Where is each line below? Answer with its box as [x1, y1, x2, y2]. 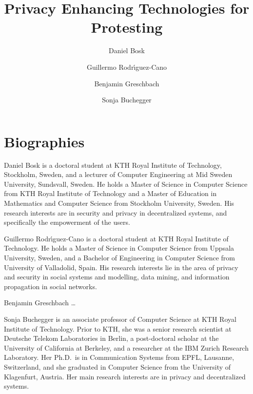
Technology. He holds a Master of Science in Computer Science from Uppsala [4, 243, 234, 253]
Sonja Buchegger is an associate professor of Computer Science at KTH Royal [4, 314, 236, 324]
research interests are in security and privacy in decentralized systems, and [4, 207, 227, 217]
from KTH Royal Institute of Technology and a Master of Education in [4, 188, 217, 198]
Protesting [91, 17, 163, 37]
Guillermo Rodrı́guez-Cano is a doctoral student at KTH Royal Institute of [4, 233, 229, 243]
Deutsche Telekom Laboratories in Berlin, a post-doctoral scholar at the [4, 333, 219, 343]
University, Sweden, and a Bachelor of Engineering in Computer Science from [4, 252, 235, 262]
